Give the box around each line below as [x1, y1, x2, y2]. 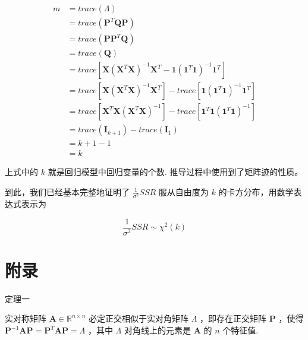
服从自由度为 [158, 185, 209, 198]
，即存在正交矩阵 [200, 312, 267, 325]
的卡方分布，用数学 [218, 185, 294, 198]
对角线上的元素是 [124, 324, 191, 336]
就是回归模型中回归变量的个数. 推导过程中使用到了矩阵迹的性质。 [48, 166, 303, 178]
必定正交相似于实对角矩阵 [89, 312, 189, 325]
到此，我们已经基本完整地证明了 [5, 185, 130, 198]
